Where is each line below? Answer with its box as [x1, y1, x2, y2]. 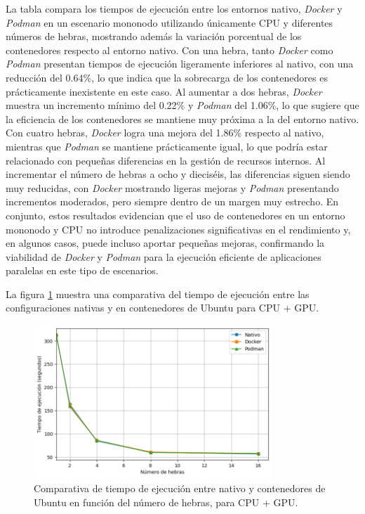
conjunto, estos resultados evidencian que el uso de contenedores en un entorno [6, 207, 345, 222]
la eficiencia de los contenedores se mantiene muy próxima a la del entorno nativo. [6, 111, 359, 126]
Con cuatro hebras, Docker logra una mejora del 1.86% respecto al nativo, [6, 125, 324, 140]
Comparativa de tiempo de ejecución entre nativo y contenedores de [34, 480, 326, 495]
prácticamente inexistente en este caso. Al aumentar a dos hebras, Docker [6, 84, 322, 98]
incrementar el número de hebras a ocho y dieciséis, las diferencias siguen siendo [6, 167, 350, 181]
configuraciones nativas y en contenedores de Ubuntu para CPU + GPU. [6, 300, 319, 315]
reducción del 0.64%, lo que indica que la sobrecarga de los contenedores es [6, 70, 328, 84]
